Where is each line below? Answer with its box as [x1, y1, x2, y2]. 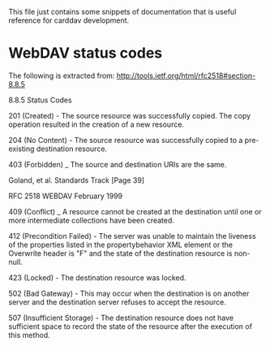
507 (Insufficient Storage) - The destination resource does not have [8, 313, 234, 322]
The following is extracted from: [8, 71, 115, 80]
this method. [8, 330, 50, 340]
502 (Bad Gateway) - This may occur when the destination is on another [8, 288, 250, 298]
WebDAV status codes [8, 44, 163, 63]
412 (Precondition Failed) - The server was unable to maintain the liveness [8, 231, 257, 240]
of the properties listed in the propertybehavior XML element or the [8, 240, 234, 249]
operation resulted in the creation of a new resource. [8, 119, 185, 129]
